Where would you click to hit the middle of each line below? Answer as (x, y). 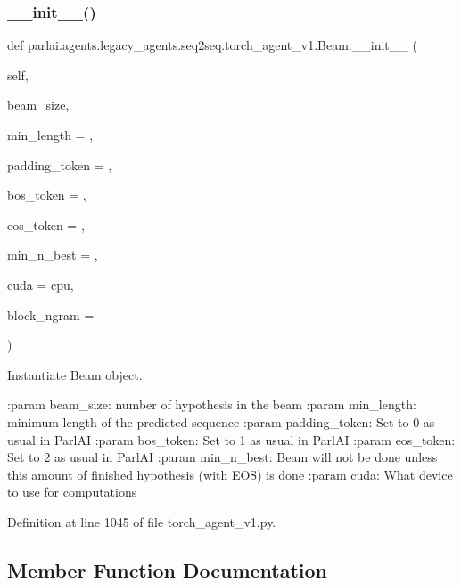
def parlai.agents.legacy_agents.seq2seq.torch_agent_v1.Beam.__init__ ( (212, 45)
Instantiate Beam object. (75, 374)
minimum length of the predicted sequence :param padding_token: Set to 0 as (221, 421)
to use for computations (72, 492)
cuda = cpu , (41, 284)
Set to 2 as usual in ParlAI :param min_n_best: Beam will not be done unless (222, 457)
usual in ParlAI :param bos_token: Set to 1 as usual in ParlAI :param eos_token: (231, 439)
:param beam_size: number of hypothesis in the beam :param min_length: (212, 404)
